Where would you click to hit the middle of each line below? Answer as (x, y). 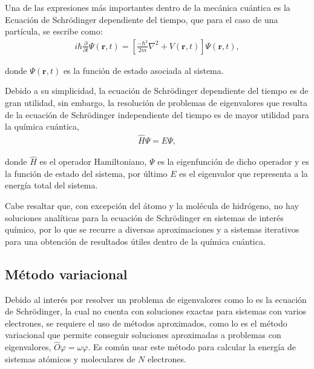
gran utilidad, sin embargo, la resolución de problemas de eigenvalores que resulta (156, 102)
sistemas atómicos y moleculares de (70, 358)
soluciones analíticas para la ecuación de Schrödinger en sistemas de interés (144, 217)
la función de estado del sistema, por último (86, 173)
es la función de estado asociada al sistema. (143, 70)
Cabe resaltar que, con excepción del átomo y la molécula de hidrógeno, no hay (152, 206)
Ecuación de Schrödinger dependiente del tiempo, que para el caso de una (142, 19)
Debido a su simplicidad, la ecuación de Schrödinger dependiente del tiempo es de (157, 91)
